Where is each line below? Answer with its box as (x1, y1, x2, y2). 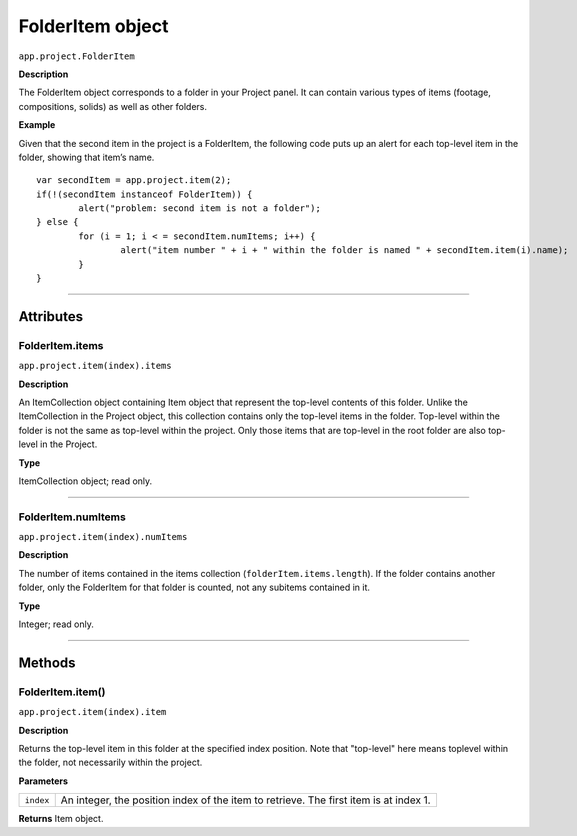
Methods (18, 654, 76, 671)
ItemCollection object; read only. (18, 475, 153, 487)
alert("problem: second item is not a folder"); (78, 203, 322, 214)
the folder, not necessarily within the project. (18, 756, 203, 769)
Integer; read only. (18, 618, 94, 630)
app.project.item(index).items (18, 360, 172, 372)
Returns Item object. (18, 813, 104, 825)
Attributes (18, 308, 84, 325)
